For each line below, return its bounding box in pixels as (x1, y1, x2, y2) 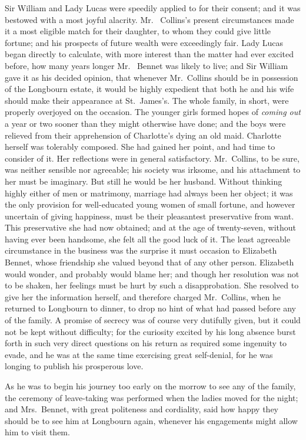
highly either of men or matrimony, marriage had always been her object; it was (5, 186, 293, 199)
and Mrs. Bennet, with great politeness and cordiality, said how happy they (5, 403, 278, 415)
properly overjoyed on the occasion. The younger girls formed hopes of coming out (5, 106, 301, 118)
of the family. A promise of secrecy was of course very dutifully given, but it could (5, 314, 301, 326)
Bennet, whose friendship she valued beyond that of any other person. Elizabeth (5, 256, 294, 268)
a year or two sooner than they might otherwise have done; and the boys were (5, 117, 286, 129)
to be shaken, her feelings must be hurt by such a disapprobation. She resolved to (5, 279, 299, 291)
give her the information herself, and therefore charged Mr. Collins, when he (5, 290, 281, 303)
